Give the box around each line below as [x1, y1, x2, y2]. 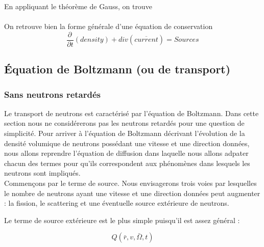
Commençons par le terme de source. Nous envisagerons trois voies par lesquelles [4, 178, 257, 188]
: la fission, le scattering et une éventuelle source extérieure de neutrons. [4, 198, 229, 208]
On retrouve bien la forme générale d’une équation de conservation [4, 21, 213, 32]
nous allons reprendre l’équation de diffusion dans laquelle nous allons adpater [4, 148, 249, 158]
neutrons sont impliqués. [4, 168, 81, 178]
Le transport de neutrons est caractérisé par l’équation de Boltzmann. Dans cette [4, 107, 259, 118]
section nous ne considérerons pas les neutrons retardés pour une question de [4, 118, 245, 128]
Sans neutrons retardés [4, 88, 101, 100]
